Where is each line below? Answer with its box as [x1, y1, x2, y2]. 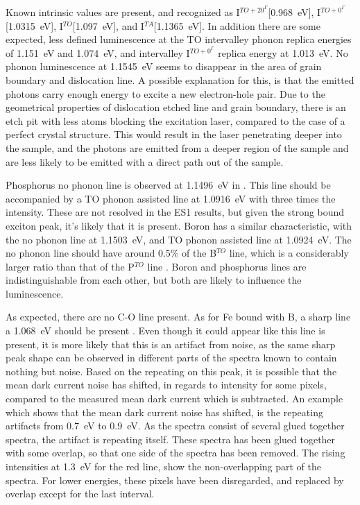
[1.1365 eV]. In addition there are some [153, 18, 320, 33]
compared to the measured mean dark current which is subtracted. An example [6, 391, 343, 406]
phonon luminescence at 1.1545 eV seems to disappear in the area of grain [6, 59, 322, 74]
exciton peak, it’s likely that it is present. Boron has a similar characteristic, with [6, 218, 352, 232]
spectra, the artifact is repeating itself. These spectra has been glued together [6, 431, 336, 446]
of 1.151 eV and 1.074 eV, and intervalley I [6, 45, 190, 60]
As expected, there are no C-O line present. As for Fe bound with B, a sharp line [6, 309, 351, 324]
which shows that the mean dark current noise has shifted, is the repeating [6, 404, 323, 419]
